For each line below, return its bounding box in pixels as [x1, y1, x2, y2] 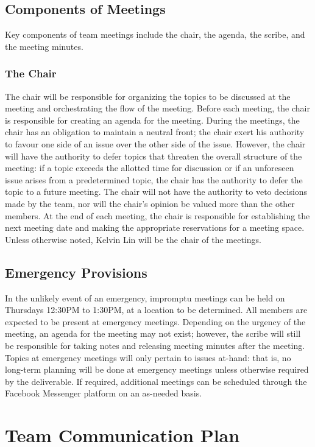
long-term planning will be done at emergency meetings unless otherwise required [5, 363, 309, 376]
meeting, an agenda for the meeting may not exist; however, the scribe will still [5, 327, 301, 340]
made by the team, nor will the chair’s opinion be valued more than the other [5, 197, 295, 209]
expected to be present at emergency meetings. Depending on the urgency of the [5, 315, 306, 328]
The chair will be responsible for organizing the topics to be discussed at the [5, 90, 291, 102]
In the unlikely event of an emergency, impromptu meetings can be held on [5, 291, 285, 304]
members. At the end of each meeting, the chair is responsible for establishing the [5, 209, 310, 222]
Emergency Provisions [5, 262, 147, 281]
